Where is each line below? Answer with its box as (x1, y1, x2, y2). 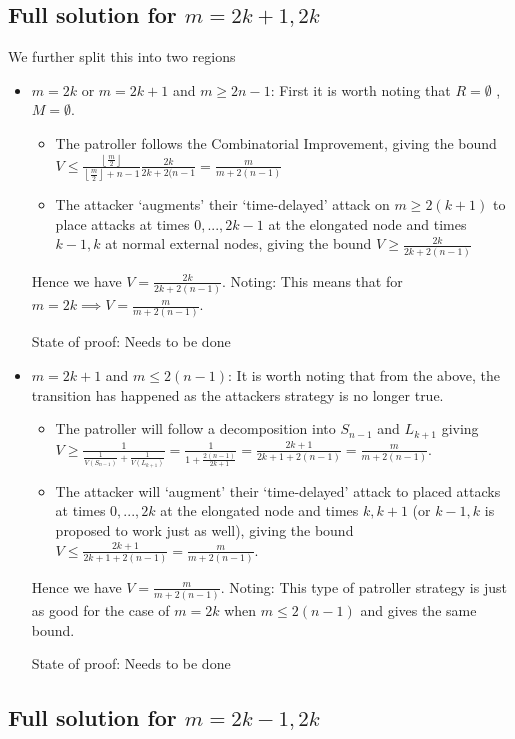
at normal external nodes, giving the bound (105, 233, 372, 254)
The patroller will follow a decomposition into (55, 418, 336, 439)
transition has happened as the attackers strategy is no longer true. (31, 384, 444, 405)
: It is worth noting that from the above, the (228, 364, 501, 385)
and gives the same (360, 600, 477, 621)
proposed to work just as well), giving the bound (55, 520, 354, 541)
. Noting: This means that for (222, 270, 403, 291)
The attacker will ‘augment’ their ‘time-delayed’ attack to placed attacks (55, 480, 501, 501)
